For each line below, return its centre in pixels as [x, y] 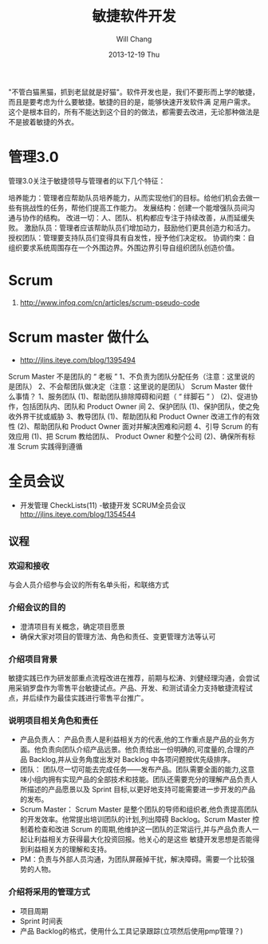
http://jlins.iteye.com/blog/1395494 [78, 359]
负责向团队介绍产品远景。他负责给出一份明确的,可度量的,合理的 [144, 750]
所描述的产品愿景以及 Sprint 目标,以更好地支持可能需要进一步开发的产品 [137, 789]
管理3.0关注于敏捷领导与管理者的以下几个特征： [87, 180]
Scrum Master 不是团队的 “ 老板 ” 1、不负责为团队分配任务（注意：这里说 [128, 376]
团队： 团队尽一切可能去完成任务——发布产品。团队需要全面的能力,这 [134, 769]
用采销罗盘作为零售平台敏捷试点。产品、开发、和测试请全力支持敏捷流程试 [130, 688]
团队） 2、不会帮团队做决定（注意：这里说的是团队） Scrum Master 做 [130, 386]
